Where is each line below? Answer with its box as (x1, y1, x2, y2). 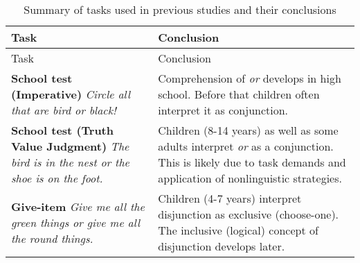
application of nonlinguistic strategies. (158, 170, 342, 186)
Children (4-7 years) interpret (158, 190, 302, 206)
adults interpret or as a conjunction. (158, 138, 334, 154)
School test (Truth (11, 122, 114, 138)
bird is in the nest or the (11, 154, 129, 170)
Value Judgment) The (11, 138, 129, 154)
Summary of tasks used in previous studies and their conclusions (24, 1, 336, 17)
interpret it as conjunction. (158, 102, 289, 118)
